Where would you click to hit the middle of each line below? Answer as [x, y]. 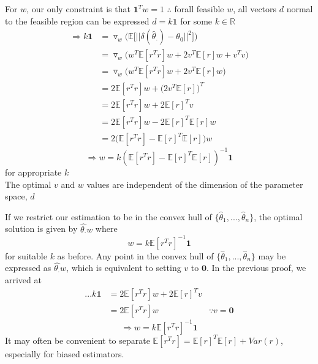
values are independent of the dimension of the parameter [195, 184]
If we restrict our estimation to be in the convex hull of [108, 216]
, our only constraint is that [78, 9]
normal [300, 9]
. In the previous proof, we [256, 268]
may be [272, 255]
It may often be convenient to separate [78, 340]
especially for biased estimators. [65, 353]
